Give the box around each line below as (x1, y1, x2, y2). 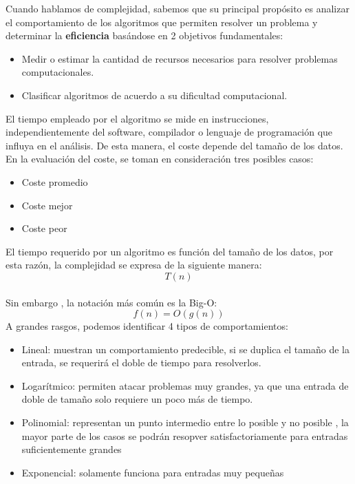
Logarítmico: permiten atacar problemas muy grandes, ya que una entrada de (21, 378, 349, 392)
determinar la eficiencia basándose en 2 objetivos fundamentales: (6, 28, 283, 43)
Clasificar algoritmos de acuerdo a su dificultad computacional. (21, 87, 288, 102)
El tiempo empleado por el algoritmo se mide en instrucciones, (6, 111, 269, 125)
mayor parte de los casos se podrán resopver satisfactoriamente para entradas (21, 428, 348, 443)
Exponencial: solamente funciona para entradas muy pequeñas (21, 465, 284, 479)
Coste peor (21, 221, 67, 235)
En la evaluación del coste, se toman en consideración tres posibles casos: (6, 151, 314, 166)
